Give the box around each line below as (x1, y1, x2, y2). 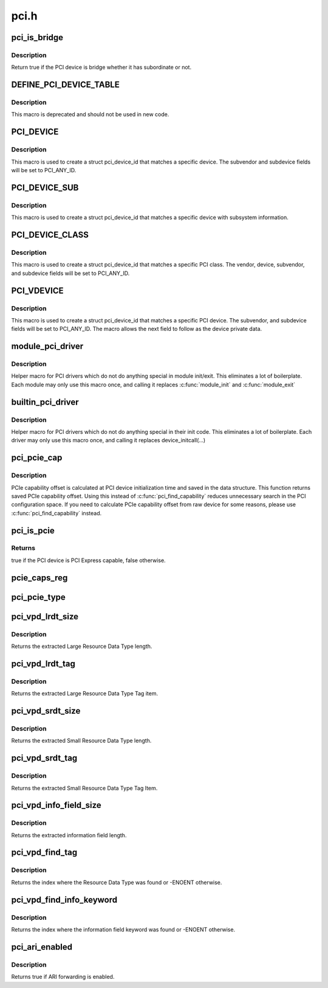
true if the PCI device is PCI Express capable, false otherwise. (11, 557, 166, 564)
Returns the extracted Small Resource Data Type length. (11, 737, 152, 745)
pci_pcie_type (11, 592, 66, 602)
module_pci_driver (11, 341, 84, 352)
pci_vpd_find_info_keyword (11, 894, 118, 905)
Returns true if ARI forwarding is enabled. (11, 973, 115, 981)
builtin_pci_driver (11, 397, 79, 407)
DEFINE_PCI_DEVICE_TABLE (11, 80, 120, 90)
